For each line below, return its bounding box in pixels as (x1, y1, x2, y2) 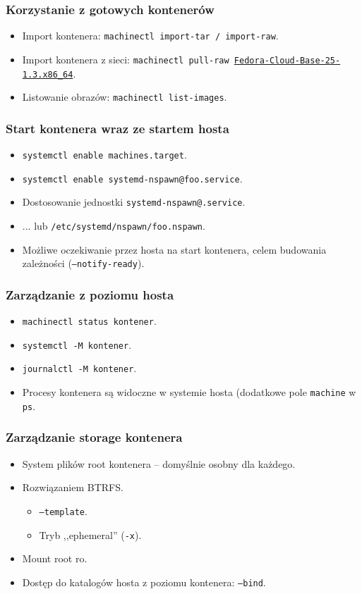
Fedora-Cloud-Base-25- (234, 55, 341, 66)
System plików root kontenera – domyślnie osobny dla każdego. (22, 456, 296, 471)
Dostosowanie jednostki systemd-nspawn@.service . (22, 194, 246, 209)
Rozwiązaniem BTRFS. (22, 480, 123, 495)
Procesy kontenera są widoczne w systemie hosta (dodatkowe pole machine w (22, 385, 356, 400)
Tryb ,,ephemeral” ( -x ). (39, 527, 142, 542)
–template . (39, 503, 88, 518)
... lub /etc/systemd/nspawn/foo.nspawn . (22, 218, 205, 233)
